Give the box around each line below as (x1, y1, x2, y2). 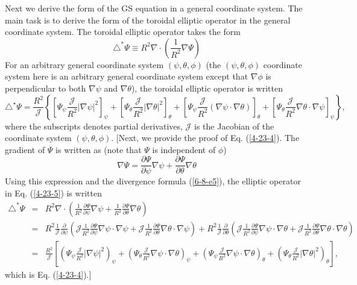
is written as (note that (55, 143, 142, 155)
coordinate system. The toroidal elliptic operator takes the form (5, 25, 241, 38)
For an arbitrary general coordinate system (5, 58, 164, 70)
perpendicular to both (5, 81, 86, 94)
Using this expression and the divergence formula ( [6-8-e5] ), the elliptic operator (5, 175, 301, 187)
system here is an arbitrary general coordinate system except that (5, 70, 248, 83)
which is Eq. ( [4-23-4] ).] (5, 268, 92, 280)
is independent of (152, 143, 216, 155)
